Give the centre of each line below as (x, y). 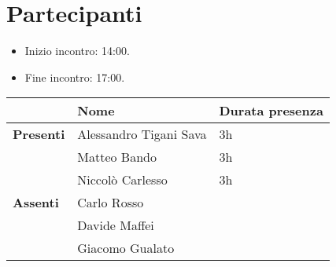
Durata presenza (271, 111)
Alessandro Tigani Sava (142, 134)
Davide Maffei (116, 225)
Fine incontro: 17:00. (75, 77)
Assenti (36, 203)
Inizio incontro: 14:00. (77, 51)
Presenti (39, 134)
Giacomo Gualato (126, 248)
